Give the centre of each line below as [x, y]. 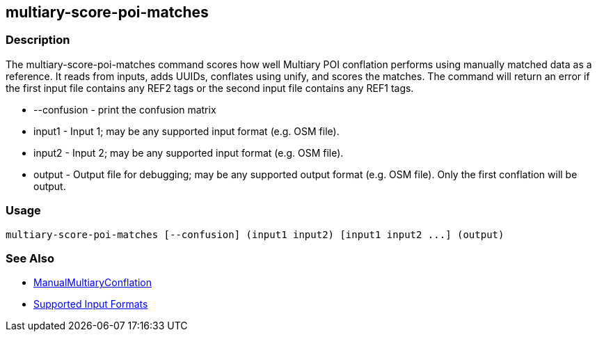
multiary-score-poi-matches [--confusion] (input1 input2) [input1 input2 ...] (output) [255, 234]
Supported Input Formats [91, 304]
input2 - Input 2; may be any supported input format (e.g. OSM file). [189, 152]
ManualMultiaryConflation [93, 283]
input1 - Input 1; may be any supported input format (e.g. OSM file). [186, 131]
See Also [30, 258]
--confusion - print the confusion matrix [125, 109]
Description [38, 40]
